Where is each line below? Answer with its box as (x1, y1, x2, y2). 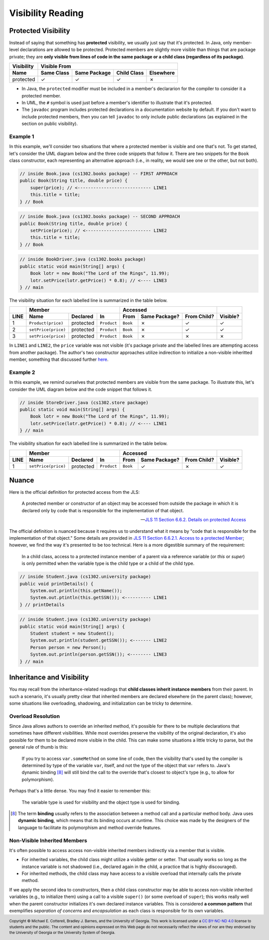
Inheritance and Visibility (9, 673, 89, 682)
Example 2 (9, 369, 35, 376)
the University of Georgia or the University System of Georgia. (9, 930, 116, 936)
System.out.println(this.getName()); (30, 588, 123, 593)
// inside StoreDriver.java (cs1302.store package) (19, 400, 149, 405)
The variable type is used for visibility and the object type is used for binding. (21, 799, 180, 805)
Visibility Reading (9, 7, 84, 18)
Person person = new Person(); (30, 645, 107, 650)
